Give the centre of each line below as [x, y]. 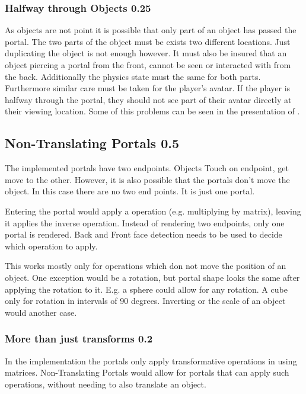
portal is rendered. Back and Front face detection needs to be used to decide [144, 234]
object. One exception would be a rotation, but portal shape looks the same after [152, 277]
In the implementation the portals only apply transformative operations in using [151, 361]
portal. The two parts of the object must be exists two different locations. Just [148, 41]
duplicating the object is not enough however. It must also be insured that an [146, 53]
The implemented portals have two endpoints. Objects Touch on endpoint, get [147, 168]
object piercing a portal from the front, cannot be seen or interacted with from [148, 65]
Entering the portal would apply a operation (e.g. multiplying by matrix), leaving [153, 211]
